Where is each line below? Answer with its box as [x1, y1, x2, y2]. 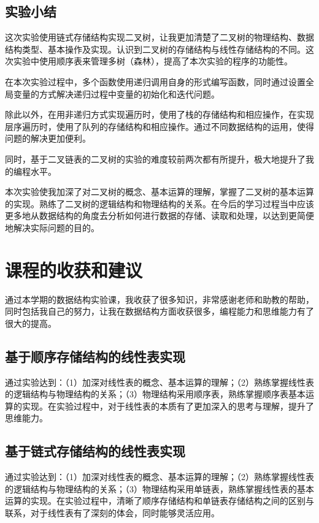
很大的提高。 [5, 316, 56, 329]
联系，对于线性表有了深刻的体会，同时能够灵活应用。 [5, 506, 220, 519]
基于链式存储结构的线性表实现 [5, 441, 185, 460]
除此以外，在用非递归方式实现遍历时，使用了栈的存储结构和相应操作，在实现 [5, 108, 314, 121]
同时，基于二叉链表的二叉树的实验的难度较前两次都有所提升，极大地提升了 [5, 152, 306, 165]
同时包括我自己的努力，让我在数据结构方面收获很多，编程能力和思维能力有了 [5, 305, 314, 318]
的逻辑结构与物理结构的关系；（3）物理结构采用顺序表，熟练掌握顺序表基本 [5, 387, 306, 400]
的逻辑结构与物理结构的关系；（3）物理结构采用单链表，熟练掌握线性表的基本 [5, 482, 314, 495]
